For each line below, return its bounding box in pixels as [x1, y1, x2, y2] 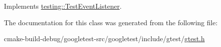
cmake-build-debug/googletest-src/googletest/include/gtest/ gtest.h [4, 33, 205, 44]
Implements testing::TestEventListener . [4, 1, 122, 11]
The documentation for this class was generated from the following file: [4, 17, 218, 27]
